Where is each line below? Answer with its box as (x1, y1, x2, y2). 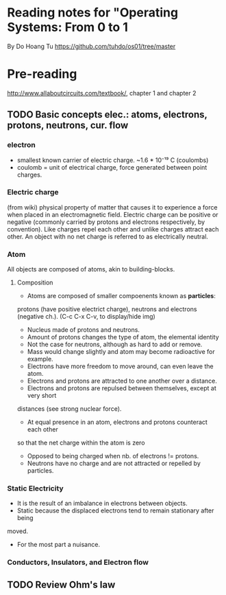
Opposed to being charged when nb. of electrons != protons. (27, 452, 199, 460)
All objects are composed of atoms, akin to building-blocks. (7, 265, 175, 273)
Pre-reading (7, 67, 77, 82)
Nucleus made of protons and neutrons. (27, 326, 140, 334)
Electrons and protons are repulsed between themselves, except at (27, 384, 217, 392)
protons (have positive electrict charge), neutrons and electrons (16, 305, 197, 313)
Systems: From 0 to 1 (7, 19, 129, 35)
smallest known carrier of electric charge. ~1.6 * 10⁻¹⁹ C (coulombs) (16, 156, 209, 164)
